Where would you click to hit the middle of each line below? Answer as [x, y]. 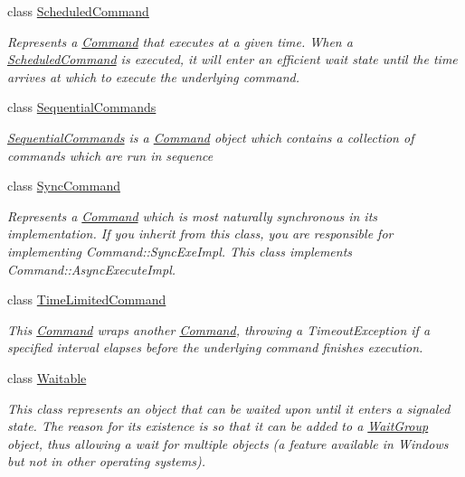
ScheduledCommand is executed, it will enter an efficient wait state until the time [232, 59]
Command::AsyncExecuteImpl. [92, 269]
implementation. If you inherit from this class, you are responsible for [200, 234]
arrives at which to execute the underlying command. [153, 76]
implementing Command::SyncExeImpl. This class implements [180, 251]
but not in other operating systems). [106, 461]
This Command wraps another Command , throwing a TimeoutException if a [219, 329]
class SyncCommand [64, 186]
